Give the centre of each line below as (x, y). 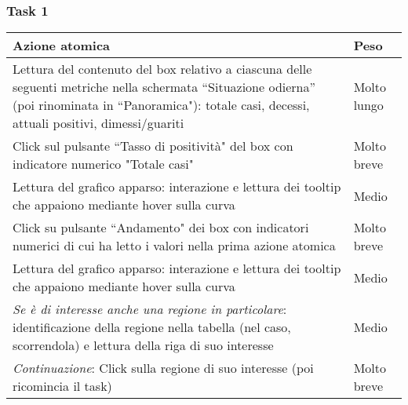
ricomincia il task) (62, 386)
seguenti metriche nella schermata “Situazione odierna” (164, 87)
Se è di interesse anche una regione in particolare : (150, 309)
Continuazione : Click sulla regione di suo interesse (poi (163, 368)
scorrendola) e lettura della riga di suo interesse (143, 345)
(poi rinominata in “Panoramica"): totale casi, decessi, (161, 105)
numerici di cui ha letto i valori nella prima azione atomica (174, 246)
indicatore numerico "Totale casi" (103, 164)
